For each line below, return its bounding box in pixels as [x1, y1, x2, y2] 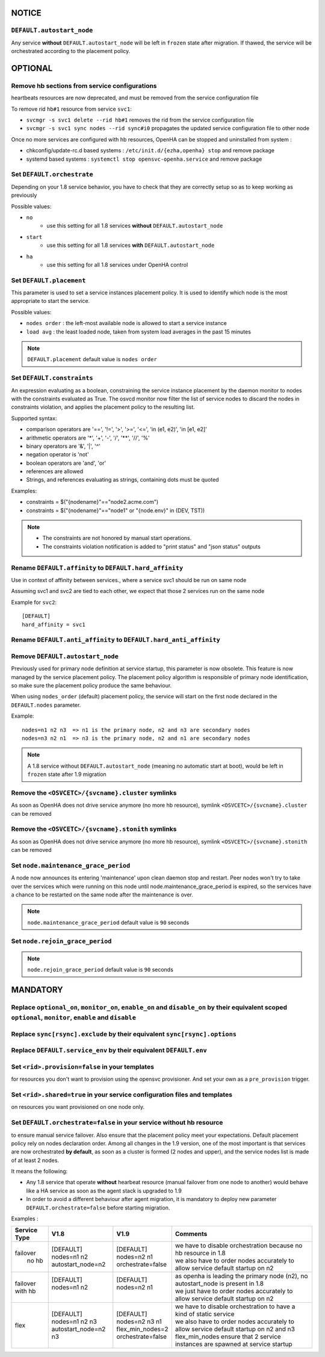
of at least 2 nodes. [11, 1157, 60, 1164]
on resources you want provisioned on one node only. [11, 1104, 144, 1111]
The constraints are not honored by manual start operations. [42, 535, 192, 542]
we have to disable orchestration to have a [175, 1302, 296, 1311]
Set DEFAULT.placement [11, 276, 86, 284]
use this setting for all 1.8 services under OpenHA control [46, 261, 188, 268]
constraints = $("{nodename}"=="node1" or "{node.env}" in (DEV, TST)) [26, 506, 205, 514]
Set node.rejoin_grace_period [11, 937, 112, 945]
